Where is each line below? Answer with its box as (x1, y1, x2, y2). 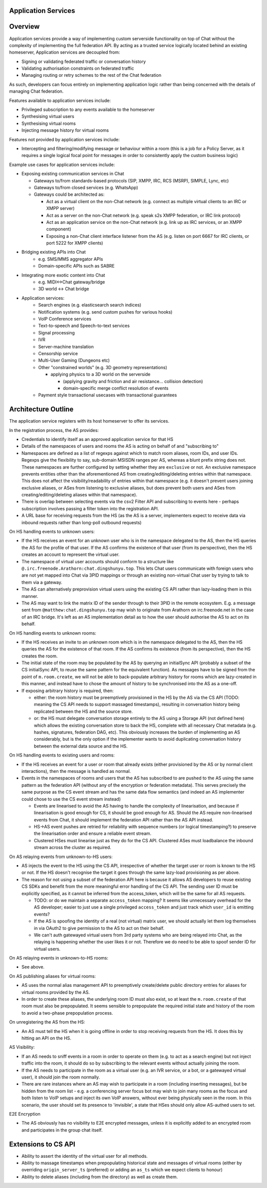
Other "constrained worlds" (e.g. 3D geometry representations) (38, 364, 168, 370)
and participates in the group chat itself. (21, 1127, 103, 1133)
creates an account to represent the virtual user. (21, 551, 120, 557)
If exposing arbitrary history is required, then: (21, 688, 114, 694)
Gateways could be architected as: (34, 191, 105, 198)
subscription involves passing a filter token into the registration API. (21, 505, 159, 511)
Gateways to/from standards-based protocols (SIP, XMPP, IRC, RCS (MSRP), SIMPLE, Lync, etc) (34, 177, 229, 183)
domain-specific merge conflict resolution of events (63, 385, 169, 391)
